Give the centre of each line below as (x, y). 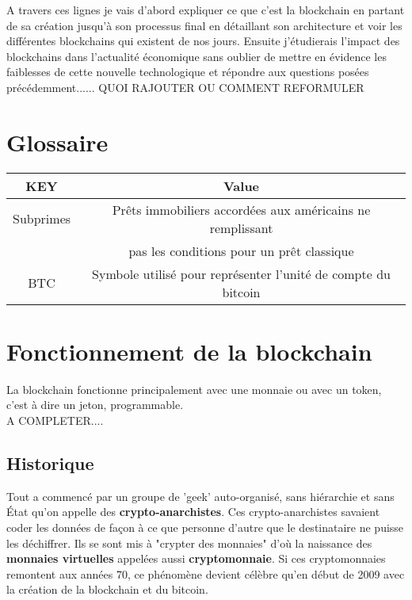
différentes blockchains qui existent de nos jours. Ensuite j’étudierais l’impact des (203, 41)
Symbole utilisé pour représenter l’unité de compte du (241, 273)
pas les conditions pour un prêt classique (241, 250)
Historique (50, 462)
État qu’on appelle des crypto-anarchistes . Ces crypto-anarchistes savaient (193, 512)
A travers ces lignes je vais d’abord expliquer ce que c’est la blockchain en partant (206, 10)
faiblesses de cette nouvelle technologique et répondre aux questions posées (188, 72)
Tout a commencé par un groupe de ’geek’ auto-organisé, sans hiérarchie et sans (200, 496)
